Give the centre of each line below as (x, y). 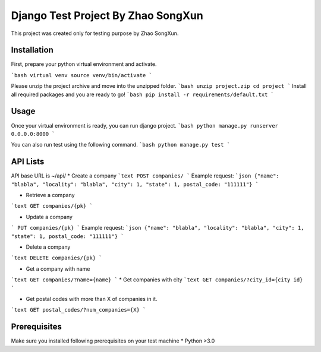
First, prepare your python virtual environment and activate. (84, 64)
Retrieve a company (50, 195)
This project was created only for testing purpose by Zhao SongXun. (95, 33)
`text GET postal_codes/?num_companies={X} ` (78, 310)
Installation (32, 50)
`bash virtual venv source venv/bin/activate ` (82, 75)
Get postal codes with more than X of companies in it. (92, 299)
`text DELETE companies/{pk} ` (56, 258)
